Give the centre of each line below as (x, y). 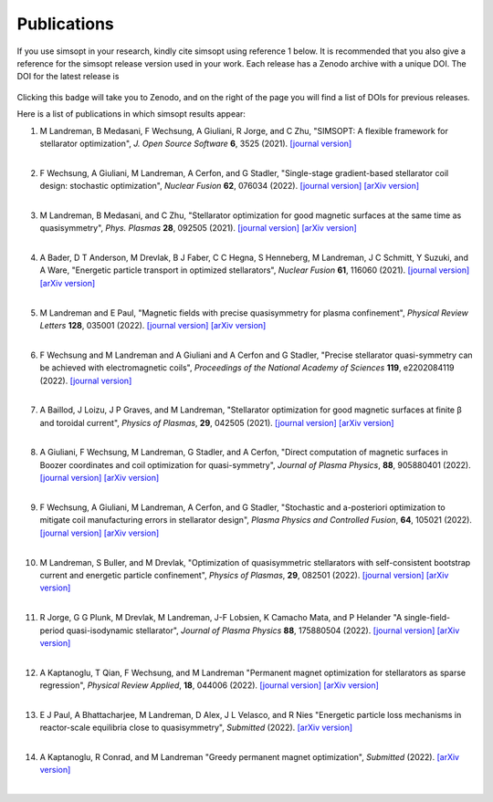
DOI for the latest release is (68, 77)
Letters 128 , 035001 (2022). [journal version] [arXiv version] (153, 325)
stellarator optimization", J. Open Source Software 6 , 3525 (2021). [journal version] (196, 143)
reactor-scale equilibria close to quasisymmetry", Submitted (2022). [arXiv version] (196, 728)
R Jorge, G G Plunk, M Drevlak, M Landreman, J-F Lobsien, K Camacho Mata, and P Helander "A (221, 618)
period (52, 630)
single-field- (427, 618)
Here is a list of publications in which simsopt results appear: (131, 114)
